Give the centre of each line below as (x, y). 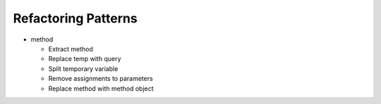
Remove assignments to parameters (101, 79)
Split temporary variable (83, 69)
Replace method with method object (101, 89)
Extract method (71, 48)
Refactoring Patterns (75, 18)
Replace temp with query (85, 59)
